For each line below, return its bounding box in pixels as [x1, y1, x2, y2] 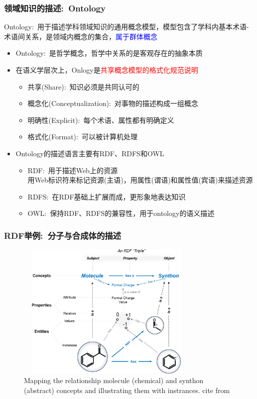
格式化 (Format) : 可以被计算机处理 [27, 131, 137, 142]
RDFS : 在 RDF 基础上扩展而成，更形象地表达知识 [27, 191, 186, 201]
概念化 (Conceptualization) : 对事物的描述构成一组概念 [27, 98, 198, 108]
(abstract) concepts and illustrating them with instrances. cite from [24, 385, 230, 395]
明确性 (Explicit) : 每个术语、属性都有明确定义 [27, 114, 174, 125]
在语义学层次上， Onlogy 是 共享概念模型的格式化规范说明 [15, 65, 198, 75]
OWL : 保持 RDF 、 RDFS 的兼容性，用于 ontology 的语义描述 [27, 208, 215, 218]
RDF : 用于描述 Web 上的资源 [27, 165, 118, 175]
